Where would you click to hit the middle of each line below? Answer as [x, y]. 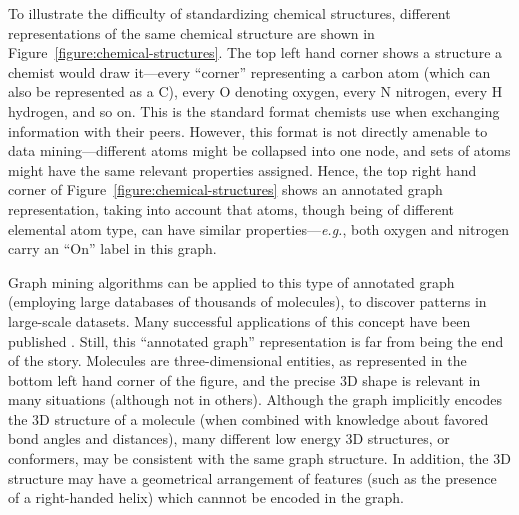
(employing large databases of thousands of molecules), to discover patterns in [247, 301]
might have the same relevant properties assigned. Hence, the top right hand [242, 169]
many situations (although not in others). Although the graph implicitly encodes [255, 399]
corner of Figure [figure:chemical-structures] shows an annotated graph [225, 189]
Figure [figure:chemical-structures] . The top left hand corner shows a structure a [255, 52]
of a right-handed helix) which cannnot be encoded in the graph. [206, 497]
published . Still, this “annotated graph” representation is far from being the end [256, 340]
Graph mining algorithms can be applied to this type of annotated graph [231, 281]
